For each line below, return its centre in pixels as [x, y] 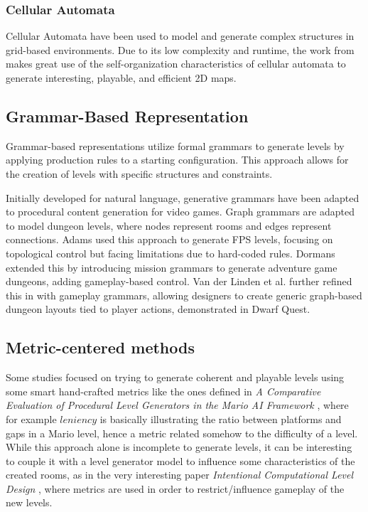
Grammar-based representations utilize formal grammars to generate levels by [175, 145]
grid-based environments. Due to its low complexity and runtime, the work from [180, 49]
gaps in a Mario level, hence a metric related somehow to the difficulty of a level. [182, 433]
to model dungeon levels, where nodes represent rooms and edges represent [169, 225]
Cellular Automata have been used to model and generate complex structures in [180, 36]
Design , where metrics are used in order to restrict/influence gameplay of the [175, 488]
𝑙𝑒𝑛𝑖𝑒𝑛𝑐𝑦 [79, 420]
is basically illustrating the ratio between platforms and [221, 418]
